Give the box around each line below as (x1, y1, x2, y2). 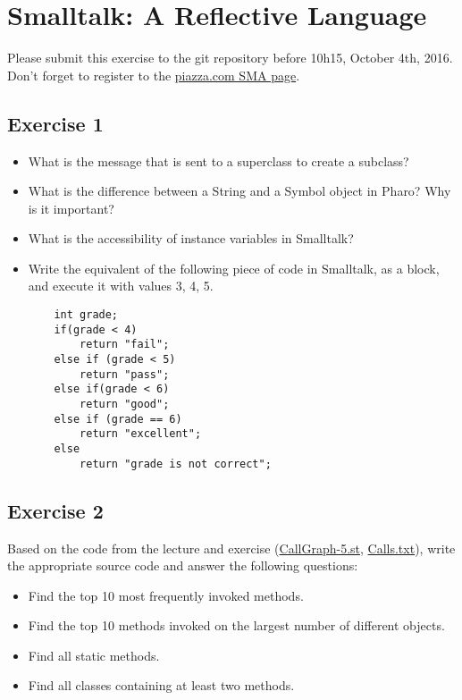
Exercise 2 (7, 496, 104, 524)
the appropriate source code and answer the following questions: (7, 556, 358, 575)
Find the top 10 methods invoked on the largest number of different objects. (28, 616, 445, 635)
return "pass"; (80, 367, 170, 381)
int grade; (54, 308, 119, 322)
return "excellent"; (80, 427, 202, 441)
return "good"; (80, 398, 170, 411)
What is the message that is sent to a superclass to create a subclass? (28, 151, 409, 170)
